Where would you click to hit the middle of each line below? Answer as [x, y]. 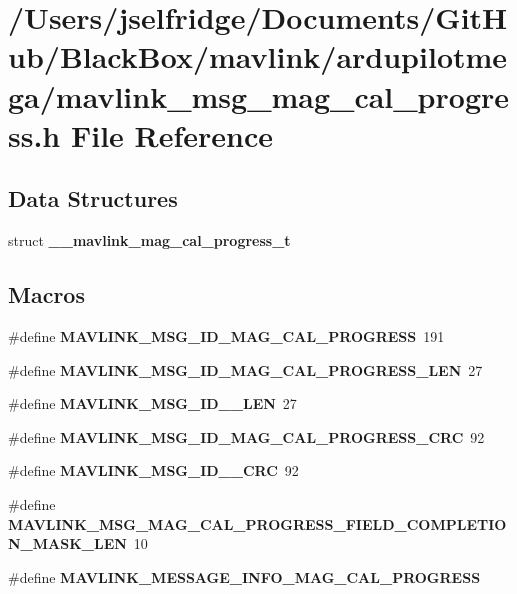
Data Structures [93, 198]
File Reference [172, 134]
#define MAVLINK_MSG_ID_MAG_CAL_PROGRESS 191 [226, 335]
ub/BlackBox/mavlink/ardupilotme [258, 56]
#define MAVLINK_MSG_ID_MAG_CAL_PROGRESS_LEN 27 [245, 369]
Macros [46, 294]
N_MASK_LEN [67, 543]
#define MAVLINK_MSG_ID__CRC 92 [153, 470]
